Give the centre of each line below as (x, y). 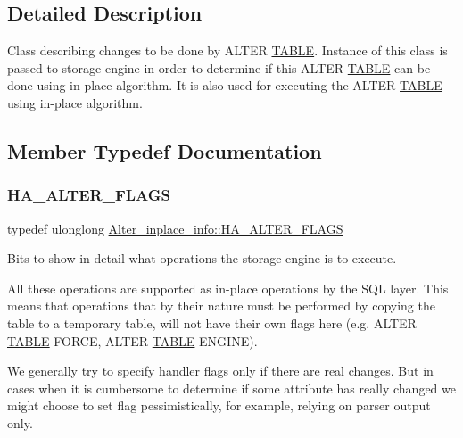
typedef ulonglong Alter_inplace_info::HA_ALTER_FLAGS (175, 228)
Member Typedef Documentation (165, 150)
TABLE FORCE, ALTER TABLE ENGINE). (132, 340)
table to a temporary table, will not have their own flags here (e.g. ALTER (212, 322)
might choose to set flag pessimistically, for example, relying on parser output (219, 405)
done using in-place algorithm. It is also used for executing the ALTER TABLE (225, 85)
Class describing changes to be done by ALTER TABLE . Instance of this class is (227, 50)
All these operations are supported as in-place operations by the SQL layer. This (228, 288)
